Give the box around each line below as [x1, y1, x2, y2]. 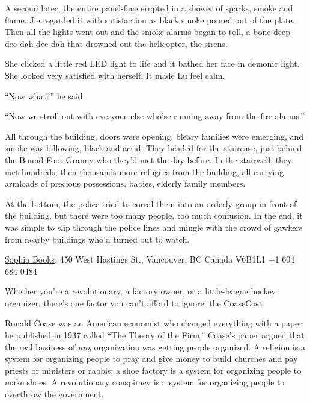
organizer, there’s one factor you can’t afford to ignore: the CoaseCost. [5, 296, 265, 309]
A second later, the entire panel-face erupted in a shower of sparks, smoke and [5, 2, 293, 14]
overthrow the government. [5, 388, 104, 400]
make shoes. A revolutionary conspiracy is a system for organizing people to [5, 376, 285, 388]
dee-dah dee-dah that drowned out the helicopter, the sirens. [5, 37, 228, 49]
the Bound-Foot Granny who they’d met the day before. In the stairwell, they [5, 153, 292, 166]
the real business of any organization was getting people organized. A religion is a [5, 340, 305, 353]
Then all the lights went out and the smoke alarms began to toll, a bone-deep [5, 25, 291, 38]
